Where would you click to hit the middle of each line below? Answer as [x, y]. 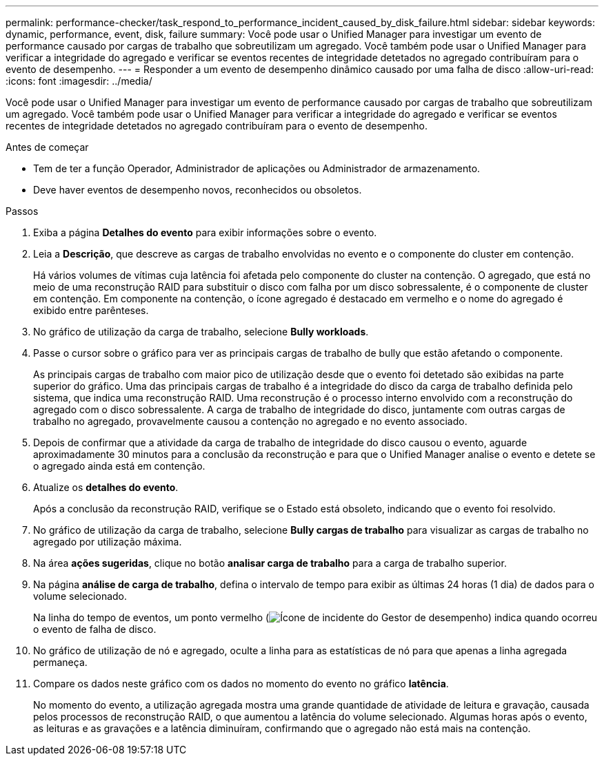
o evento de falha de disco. [95, 629]
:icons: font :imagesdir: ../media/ [79, 81]
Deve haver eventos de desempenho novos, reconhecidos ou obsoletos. [198, 190]
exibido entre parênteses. [91, 310]
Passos [22, 211]
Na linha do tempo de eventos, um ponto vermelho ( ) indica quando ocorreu [315, 617]
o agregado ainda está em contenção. [119, 466]
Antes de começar [47, 147]
